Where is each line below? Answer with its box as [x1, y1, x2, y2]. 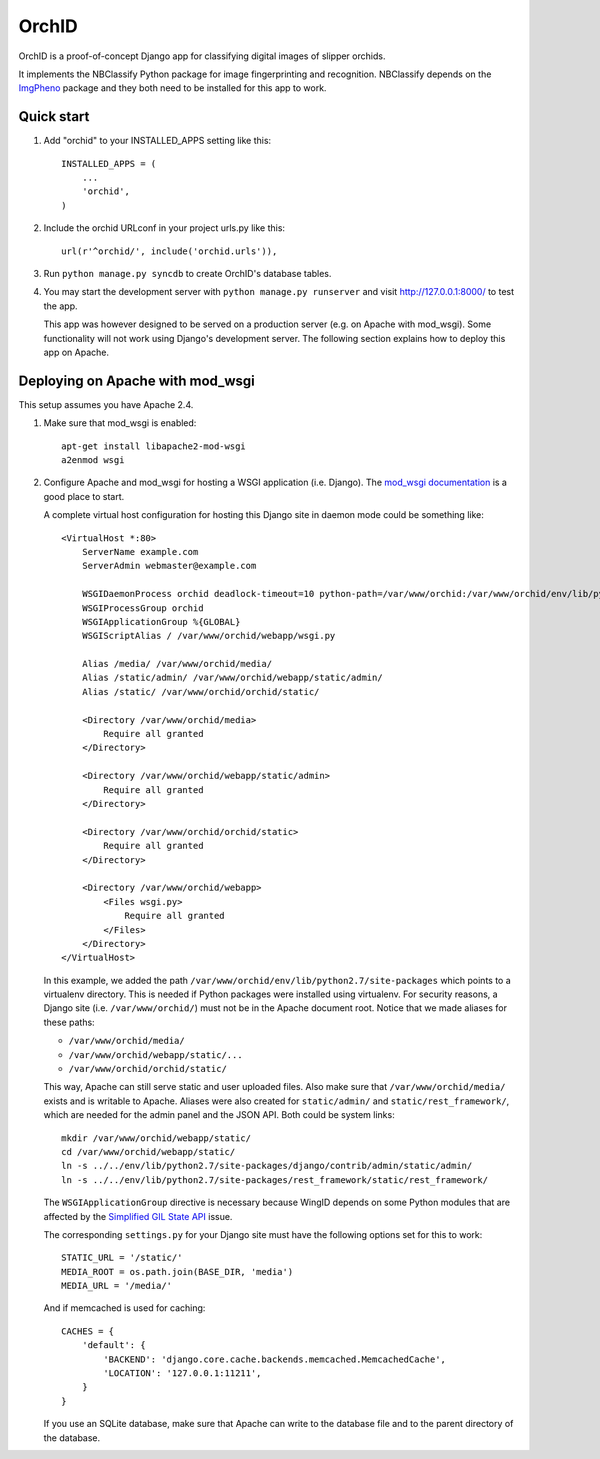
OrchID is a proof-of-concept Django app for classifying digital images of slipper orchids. [18, 50, 386, 62]
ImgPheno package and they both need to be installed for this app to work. [18, 82, 327, 94]
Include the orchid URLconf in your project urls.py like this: [43, 222, 285, 234]
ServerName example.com [81, 546, 199, 557]
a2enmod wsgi [61, 455, 125, 465]
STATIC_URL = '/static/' [61, 1252, 183, 1264]
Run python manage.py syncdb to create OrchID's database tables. [43, 267, 332, 279]
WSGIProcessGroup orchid [81, 602, 204, 614]
